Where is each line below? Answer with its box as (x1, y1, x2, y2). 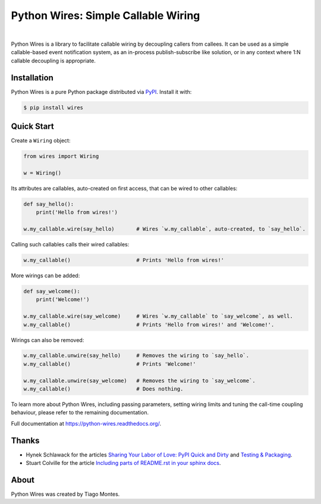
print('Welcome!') (36, 296, 90, 303)
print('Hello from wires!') (36, 209, 118, 216)
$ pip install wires (23, 104, 83, 111)
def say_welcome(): (23, 288, 80, 294)
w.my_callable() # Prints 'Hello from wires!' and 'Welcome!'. (23, 321, 275, 328)
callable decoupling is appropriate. (11, 57, 96, 64)
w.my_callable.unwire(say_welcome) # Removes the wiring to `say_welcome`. (23, 377, 256, 384)
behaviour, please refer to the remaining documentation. (11, 409, 149, 416)
